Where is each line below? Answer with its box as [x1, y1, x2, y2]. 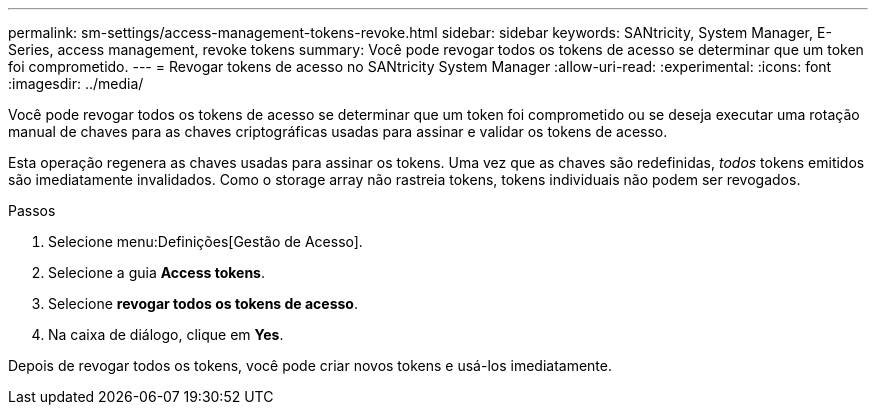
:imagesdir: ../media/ [8, 75, 144, 92]
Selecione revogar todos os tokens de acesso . [48, 295, 359, 312]
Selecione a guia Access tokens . [48, 264, 265, 281]
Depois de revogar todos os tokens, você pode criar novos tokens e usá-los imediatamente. [8, 357, 612, 374]
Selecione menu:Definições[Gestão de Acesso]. [48, 233, 363, 250]
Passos [8, 202, 56, 219]
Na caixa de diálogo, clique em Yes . [48, 326, 284, 343]
